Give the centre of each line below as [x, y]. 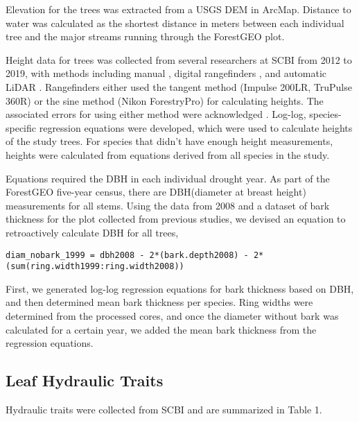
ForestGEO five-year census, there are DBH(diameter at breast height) [156, 192]
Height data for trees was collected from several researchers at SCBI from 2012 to [179, 59]
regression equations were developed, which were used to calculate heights [196, 127]
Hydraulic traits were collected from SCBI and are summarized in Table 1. [164, 409]
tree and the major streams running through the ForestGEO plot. [145, 36]
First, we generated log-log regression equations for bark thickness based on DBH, [180, 288]
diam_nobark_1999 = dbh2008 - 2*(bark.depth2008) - [127, 255]
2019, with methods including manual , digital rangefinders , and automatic [166, 73]
